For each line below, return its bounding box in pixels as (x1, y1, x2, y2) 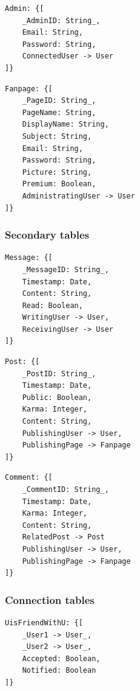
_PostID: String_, (22, 369, 96, 378)
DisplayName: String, (22, 120, 109, 129)
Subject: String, (22, 132, 92, 141)
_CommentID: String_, (22, 485, 109, 494)
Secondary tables (5, 227, 90, 242)
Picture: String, (22, 167, 92, 177)
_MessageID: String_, (22, 265, 109, 274)
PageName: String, (22, 108, 96, 117)
